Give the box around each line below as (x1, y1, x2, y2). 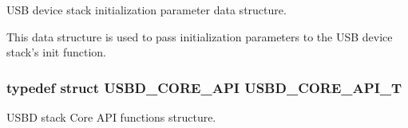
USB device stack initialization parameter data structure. (6, 2, 287, 17)
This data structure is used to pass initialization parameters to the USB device (6, 28, 393, 45)
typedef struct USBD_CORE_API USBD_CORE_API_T (6, 77, 402, 97)
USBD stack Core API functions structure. (6, 109, 216, 125)
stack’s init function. (6, 44, 107, 60)
